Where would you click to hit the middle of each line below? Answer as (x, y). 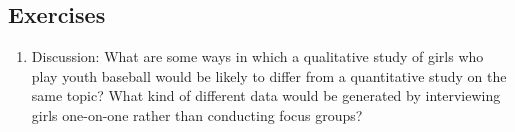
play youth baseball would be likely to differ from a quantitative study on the (269, 75)
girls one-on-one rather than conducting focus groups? (197, 114)
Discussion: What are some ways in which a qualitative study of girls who (257, 56)
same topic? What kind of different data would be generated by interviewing (266, 95)
